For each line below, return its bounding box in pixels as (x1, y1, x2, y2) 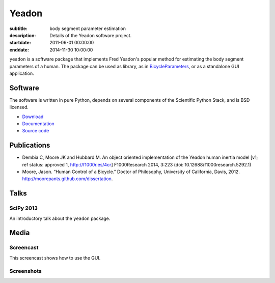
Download (22, 114, 44, 120)
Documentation (22, 120, 54, 127)
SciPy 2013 (9, 205, 38, 212)
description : (9, 32, 36, 38)
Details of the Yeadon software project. (49, 32, 132, 38)
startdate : (9, 40, 32, 46)
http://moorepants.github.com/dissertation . (22, 176, 113, 182)
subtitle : (9, 25, 28, 32)
